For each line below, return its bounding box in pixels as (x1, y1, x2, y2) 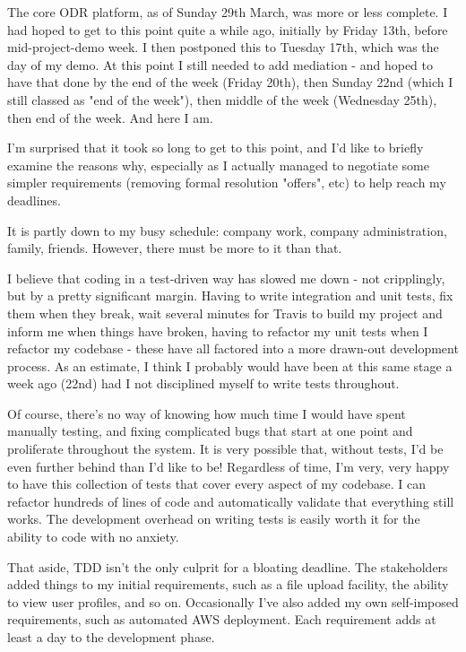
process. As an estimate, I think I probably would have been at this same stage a (7, 356, 453, 375)
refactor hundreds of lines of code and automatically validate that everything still (7, 491, 454, 510)
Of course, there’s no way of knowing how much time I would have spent (7, 404, 406, 422)
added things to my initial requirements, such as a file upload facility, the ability (7, 575, 449, 594)
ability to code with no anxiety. (7, 527, 179, 546)
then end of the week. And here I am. (7, 108, 213, 126)
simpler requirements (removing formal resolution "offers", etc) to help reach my (7, 173, 446, 192)
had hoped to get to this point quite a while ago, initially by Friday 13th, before (7, 20, 448, 39)
